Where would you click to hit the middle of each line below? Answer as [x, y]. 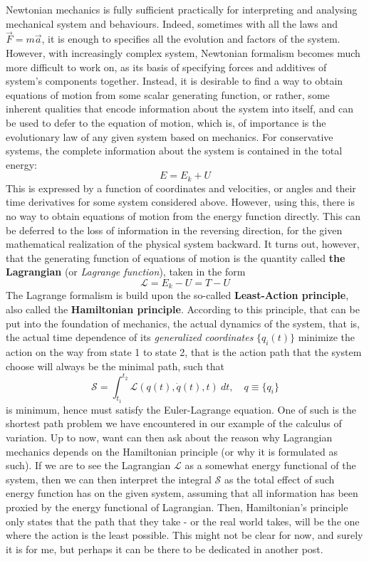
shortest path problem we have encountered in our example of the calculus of [174, 423]
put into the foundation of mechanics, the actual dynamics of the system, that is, [183, 323]
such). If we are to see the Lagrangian [88, 465]
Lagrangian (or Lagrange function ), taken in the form [126, 272]
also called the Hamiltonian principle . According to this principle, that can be [183, 309]
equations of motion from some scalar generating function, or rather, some [168, 94]
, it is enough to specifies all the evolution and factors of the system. [191, 39]
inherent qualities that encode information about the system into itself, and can [180, 109]
